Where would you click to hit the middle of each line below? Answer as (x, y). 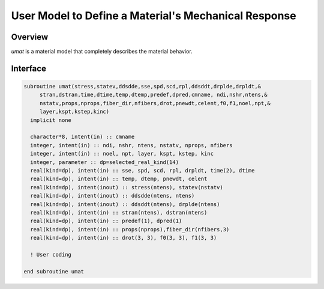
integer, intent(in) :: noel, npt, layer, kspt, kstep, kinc (122, 154)
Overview (30, 37)
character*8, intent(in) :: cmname (82, 137)
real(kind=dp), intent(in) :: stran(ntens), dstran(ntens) (119, 212)
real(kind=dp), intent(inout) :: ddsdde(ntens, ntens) (112, 196)
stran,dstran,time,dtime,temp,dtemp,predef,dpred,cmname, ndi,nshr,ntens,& (153, 95)
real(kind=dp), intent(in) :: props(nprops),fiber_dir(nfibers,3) (130, 229)
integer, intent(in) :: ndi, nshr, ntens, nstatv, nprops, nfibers (131, 145)
